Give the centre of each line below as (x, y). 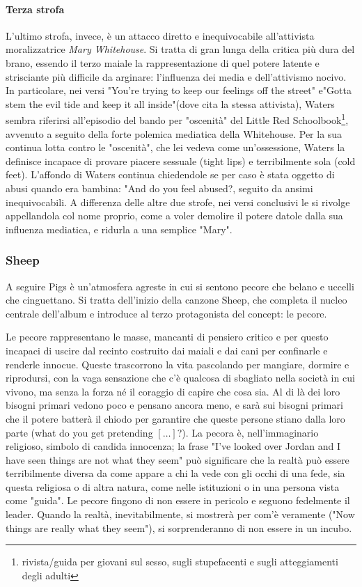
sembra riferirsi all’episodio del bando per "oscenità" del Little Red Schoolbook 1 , (177, 119)
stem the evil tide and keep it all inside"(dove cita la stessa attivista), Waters (170, 103)
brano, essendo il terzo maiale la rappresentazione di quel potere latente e (163, 62)
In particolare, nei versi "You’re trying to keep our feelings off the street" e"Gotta (179, 90)
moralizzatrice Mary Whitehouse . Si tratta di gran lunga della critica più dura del (180, 49)
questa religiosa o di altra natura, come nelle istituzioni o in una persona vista (173, 486)
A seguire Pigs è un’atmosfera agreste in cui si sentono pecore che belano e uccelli (180, 286)
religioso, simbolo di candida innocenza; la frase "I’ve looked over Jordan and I (173, 446)
